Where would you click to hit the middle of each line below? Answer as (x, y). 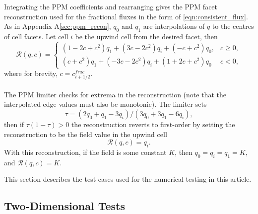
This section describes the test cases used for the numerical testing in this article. (128, 179)
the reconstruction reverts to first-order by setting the (153, 124)
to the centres (233, 26)
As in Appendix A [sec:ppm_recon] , (58, 26)
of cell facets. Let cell (36, 36)
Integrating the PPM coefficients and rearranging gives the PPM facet (111, 6)
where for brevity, (31, 73)
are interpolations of (174, 26)
